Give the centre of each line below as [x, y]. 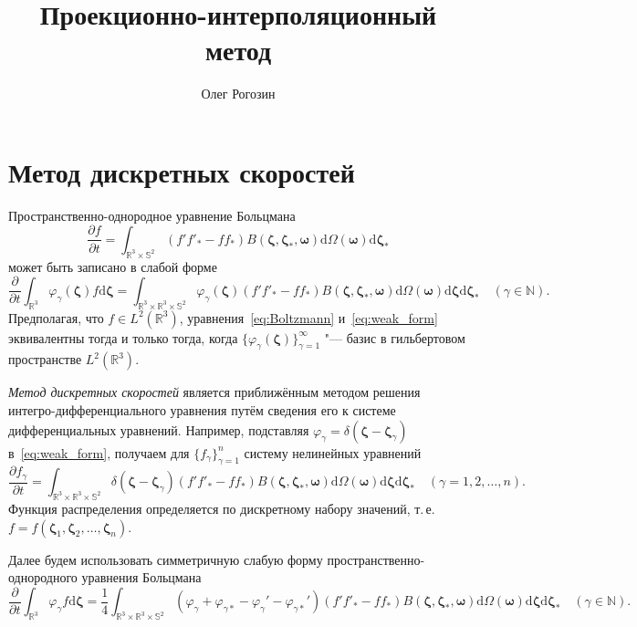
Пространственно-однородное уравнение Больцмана [152, 215]
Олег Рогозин [238, 94]
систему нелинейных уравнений [333, 452]
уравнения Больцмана [141, 577]
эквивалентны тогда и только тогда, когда [123, 337]
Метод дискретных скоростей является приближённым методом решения [214, 392]
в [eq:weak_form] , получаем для [99, 452]
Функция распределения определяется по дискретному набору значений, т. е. [222, 509]
